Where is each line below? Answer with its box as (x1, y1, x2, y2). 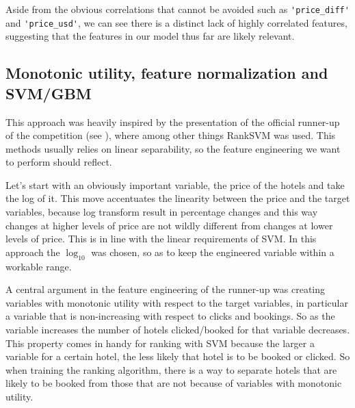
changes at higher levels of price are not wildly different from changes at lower (5, 218, 333, 232)
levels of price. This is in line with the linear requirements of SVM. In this (5, 231, 317, 246)
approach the (5, 244, 60, 259)
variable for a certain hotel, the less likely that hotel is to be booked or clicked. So (5, 349, 350, 364)
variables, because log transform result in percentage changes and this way (5, 205, 318, 219)
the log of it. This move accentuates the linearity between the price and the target (5, 191, 350, 205)
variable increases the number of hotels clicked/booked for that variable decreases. (5, 322, 350, 337)
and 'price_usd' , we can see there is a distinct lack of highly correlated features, (5, 15, 347, 29)
